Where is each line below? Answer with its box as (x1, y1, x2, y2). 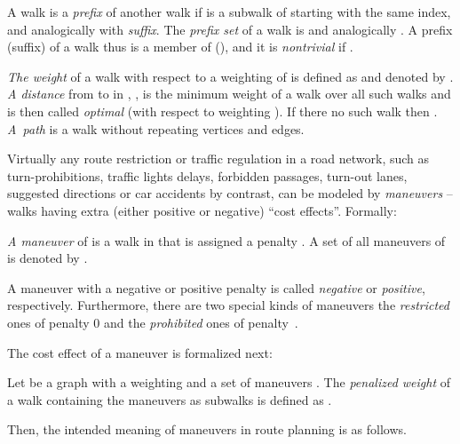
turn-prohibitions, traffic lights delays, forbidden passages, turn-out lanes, (7, 166, 408, 185)
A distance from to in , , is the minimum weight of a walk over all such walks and (7, 84, 451, 103)
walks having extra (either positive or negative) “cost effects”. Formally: (7, 201, 397, 219)
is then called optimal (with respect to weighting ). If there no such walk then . (7, 101, 438, 120)
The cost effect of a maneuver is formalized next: (7, 343, 273, 361)
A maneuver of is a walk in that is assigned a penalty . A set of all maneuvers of (7, 231, 446, 250)
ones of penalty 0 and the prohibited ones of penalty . (7, 313, 298, 331)
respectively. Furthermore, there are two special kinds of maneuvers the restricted (7, 296, 449, 314)
